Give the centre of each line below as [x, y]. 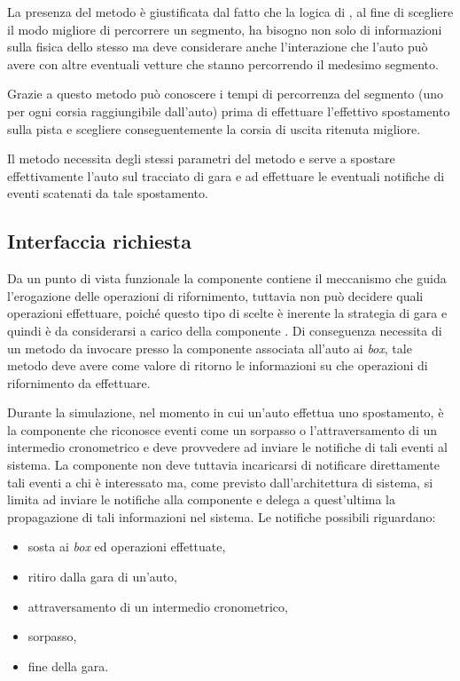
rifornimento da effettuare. [79, 382]
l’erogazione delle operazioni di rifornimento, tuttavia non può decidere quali [215, 295]
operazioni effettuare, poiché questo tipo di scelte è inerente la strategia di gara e [227, 313]
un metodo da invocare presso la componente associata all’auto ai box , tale [210, 348]
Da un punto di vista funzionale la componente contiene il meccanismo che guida [227, 278]
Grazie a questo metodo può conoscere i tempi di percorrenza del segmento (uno [226, 94]
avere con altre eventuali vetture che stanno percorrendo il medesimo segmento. [223, 63]
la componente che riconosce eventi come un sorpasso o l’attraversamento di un [222, 429]
